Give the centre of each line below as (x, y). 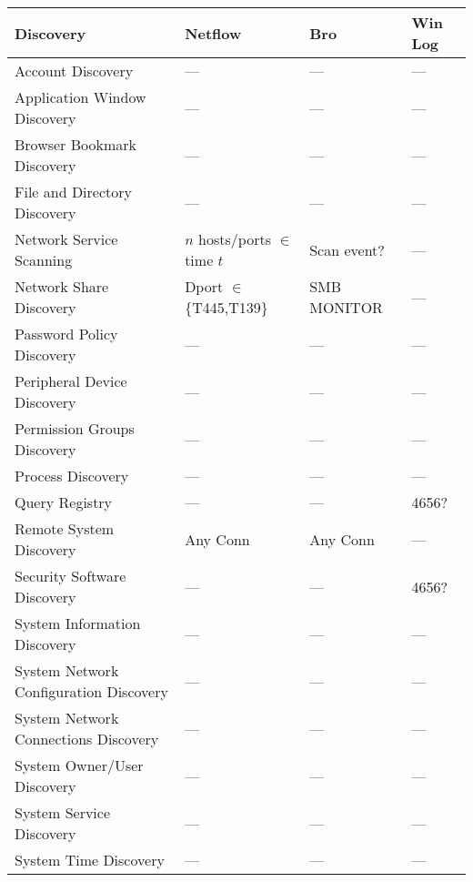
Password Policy (66, 334)
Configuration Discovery (91, 691)
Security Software (70, 576)
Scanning (44, 260)
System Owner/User (79, 765)
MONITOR (346, 307)
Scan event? (347, 249)
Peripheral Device (71, 381)
